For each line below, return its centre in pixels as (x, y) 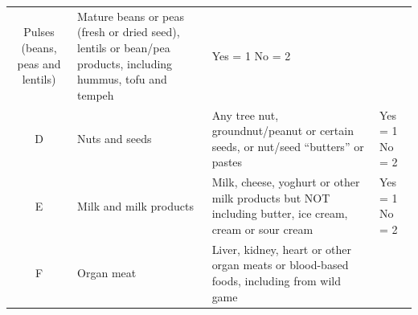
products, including (125, 63)
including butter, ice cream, (280, 213)
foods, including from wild (277, 280)
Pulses (39, 32)
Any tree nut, (245, 115)
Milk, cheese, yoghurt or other (286, 182)
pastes (227, 162)
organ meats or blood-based (280, 265)
